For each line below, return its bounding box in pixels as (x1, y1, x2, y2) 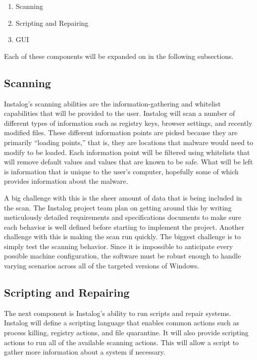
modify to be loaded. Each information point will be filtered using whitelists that (4, 147, 250, 157)
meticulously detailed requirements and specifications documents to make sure (4, 212, 241, 222)
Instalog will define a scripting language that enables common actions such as (4, 317, 239, 328)
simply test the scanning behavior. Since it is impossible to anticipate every (4, 241, 233, 251)
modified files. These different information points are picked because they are (4, 127, 238, 138)
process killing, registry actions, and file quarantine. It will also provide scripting (4, 327, 249, 338)
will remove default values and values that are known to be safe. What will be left (4, 156, 253, 167)
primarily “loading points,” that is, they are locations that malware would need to (4, 137, 254, 147)
